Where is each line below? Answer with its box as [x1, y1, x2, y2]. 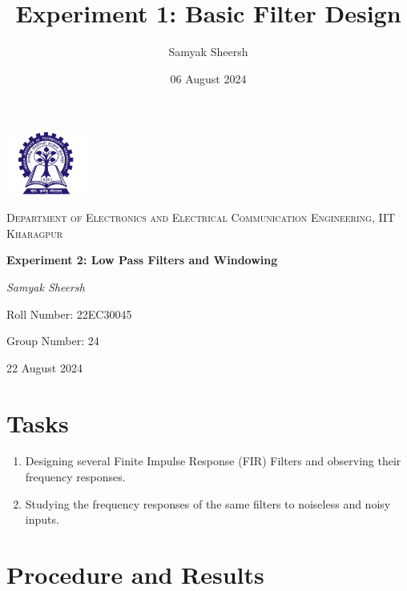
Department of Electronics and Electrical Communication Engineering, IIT [6, 209, 396, 226]
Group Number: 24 [6, 332, 99, 349]
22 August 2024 [6, 359, 83, 376]
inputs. [25, 511, 59, 528]
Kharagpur [6, 224, 62, 241]
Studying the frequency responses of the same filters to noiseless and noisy [25, 495, 391, 512]
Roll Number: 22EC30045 [6, 305, 132, 322]
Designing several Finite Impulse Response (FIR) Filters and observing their [25, 452, 401, 469]
